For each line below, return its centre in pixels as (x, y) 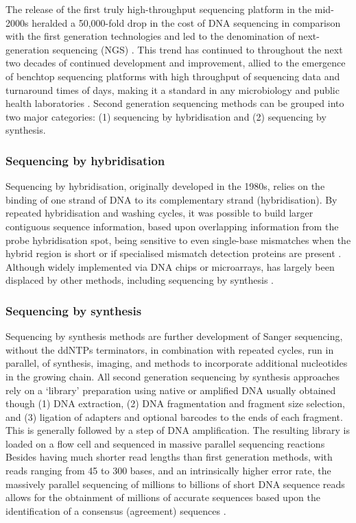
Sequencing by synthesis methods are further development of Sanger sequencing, (174, 336)
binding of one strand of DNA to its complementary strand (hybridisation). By (171, 199)
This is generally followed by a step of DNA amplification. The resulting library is (178, 430)
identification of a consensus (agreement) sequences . (116, 510)
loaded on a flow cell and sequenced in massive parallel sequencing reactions (165, 443)
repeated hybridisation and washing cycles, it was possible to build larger (159, 213)
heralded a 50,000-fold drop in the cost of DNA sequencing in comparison (186, 22)
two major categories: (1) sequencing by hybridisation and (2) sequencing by (166, 116)
